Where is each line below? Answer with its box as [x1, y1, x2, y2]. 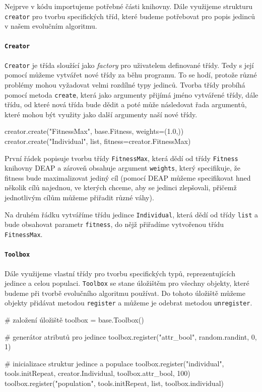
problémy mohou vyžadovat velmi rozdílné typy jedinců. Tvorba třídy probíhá [5, 79, 245, 90]
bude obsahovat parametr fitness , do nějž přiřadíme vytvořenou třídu [5, 219, 224, 229]
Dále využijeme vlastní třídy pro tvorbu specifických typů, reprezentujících [5, 268, 235, 278]
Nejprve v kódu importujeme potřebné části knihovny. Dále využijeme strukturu [5, 1, 253, 11]
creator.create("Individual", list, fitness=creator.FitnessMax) [5, 135, 191, 146]
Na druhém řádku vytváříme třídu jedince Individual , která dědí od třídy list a [5, 209, 258, 219]
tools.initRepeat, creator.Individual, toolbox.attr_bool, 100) [5, 368, 190, 378]
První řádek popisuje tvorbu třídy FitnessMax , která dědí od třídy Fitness [5, 152, 238, 163]
